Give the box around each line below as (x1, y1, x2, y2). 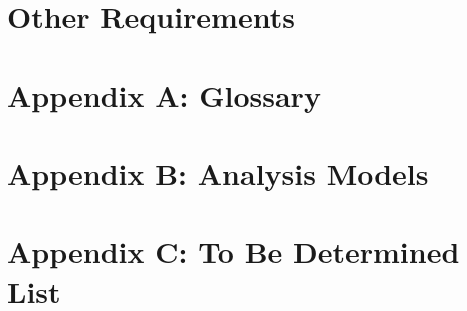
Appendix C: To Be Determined (7, 231, 460, 272)
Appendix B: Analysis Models (7, 152, 429, 193)
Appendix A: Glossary (7, 74, 321, 115)
